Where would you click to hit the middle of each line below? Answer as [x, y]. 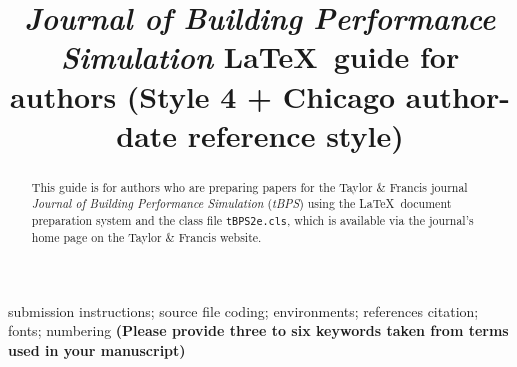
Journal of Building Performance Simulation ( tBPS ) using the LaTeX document [241, 203]
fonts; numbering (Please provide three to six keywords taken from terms [258, 330]
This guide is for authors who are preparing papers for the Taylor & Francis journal [249, 186]
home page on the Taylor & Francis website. [146, 237]
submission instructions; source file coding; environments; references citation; [243, 310]
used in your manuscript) [97, 350]
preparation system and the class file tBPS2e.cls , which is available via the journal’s [252, 220]
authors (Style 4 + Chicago [203, 95]
